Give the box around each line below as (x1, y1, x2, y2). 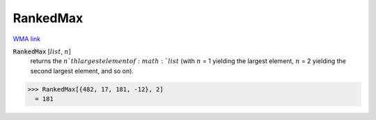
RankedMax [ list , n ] (13, 47, 71, 55)
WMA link (13, 35, 41, 43)
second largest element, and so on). (30, 67, 134, 75)
